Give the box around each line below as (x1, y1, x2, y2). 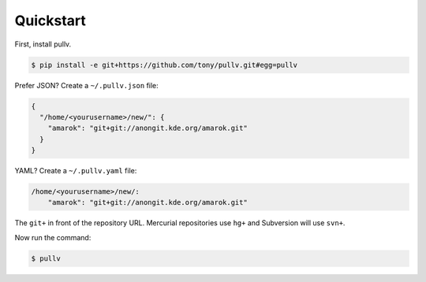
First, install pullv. (14, 39, 72, 49)
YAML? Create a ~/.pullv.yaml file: (14, 166, 137, 176)
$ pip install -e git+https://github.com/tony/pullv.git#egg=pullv (31, 60, 298, 69)
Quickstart (14, 12, 87, 29)
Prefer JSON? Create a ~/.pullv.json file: (14, 80, 159, 90)
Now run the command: (14, 232, 92, 242)
